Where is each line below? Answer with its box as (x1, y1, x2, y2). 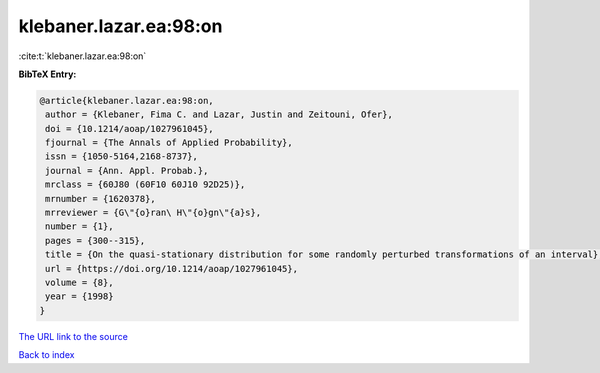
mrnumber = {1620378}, (45, 193, 157, 204)
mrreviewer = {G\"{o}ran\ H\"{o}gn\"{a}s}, (45, 207, 262, 219)
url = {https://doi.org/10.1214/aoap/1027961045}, (45, 263, 299, 274)
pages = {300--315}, (45, 235, 146, 246)
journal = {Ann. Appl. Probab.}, (45, 165, 209, 176)
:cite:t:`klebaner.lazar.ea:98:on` (18, 50, 147, 62)
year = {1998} (45, 291, 114, 302)
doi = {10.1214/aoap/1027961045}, (45, 123, 214, 134)
